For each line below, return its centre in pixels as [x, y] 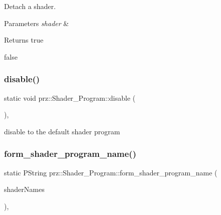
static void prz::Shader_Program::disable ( [70, 97]
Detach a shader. [30, 6]
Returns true [24, 40]
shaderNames [24, 189]
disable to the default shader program [62, 131]
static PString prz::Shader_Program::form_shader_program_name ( [111, 172]
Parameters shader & [36, 23]
